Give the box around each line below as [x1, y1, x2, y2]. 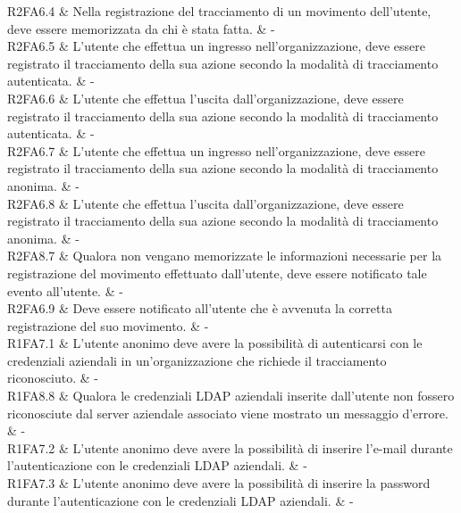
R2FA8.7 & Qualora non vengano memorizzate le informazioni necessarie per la [7, 246, 442, 265]
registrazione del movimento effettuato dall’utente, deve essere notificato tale [7, 263, 427, 282]
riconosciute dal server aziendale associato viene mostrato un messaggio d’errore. [7, 403, 448, 422]
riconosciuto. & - [7, 368, 99, 387]
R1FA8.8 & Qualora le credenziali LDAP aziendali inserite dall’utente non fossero [7, 386, 455, 405]
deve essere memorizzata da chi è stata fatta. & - [7, 19, 275, 37]
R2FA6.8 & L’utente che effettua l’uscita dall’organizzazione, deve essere [7, 194, 404, 212]
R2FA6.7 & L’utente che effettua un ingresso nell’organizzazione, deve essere [7, 141, 426, 160]
